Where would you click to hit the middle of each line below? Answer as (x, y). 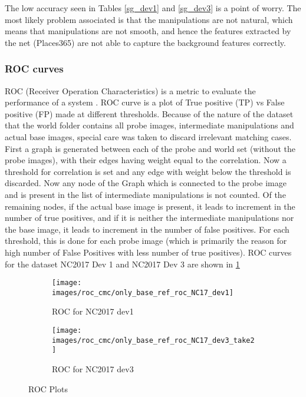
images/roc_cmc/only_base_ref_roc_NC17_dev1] (143, 292)
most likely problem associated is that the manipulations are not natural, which (149, 19)
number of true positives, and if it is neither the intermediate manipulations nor (149, 218)
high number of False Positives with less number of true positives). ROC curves (148, 252)
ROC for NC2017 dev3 (93, 368)
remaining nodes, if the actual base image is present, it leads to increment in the (150, 206)
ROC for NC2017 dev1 (93, 311)
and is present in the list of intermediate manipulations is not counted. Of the (145, 194)
